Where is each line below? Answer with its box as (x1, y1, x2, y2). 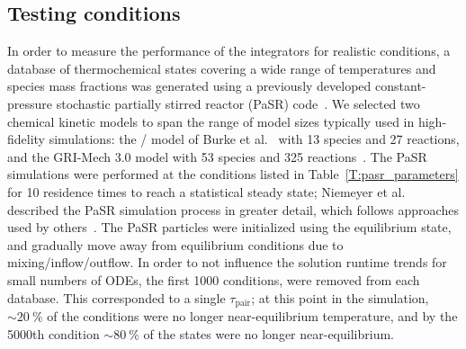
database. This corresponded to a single (7, 288, 226, 307)
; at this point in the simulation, (251, 288, 429, 307)
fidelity (7, 130, 46, 148)
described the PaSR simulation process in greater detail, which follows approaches (7, 200, 459, 219)
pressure (7, 94, 53, 112)
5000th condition (7, 324, 100, 343)
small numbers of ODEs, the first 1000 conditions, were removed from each (7, 270, 420, 289)
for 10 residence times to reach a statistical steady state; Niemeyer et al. (7, 182, 406, 201)
